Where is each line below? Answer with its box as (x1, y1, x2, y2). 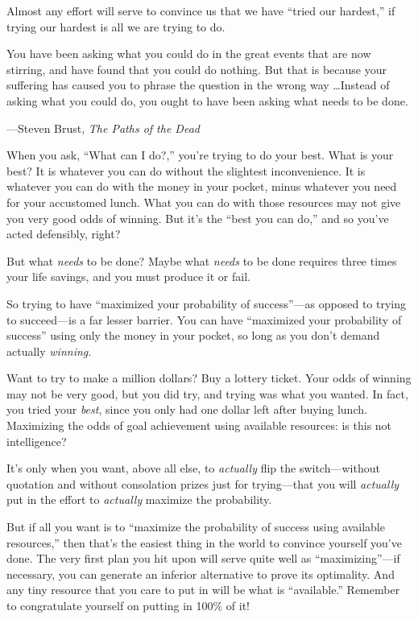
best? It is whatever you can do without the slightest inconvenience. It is (6, 162, 366, 179)
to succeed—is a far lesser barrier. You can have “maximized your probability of (6, 311, 402, 328)
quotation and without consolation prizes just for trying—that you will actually (6, 475, 399, 492)
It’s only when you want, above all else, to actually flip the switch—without (6, 460, 380, 477)
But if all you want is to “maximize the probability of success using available (6, 518, 385, 535)
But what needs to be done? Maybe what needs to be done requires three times (6, 252, 397, 269)
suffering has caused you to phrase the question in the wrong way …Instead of (6, 76, 390, 93)
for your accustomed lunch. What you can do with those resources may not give (6, 193, 401, 210)
